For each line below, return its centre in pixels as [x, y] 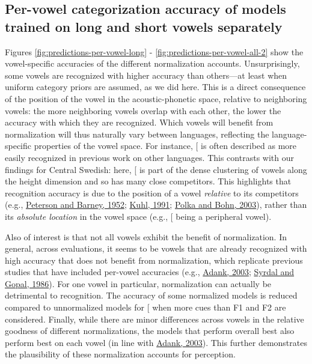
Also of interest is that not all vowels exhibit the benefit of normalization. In [146, 236]
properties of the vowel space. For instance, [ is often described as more [165, 146]
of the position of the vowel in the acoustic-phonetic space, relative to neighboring [156, 98]
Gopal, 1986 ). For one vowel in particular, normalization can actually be [138, 283]
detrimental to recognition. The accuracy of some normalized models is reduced [151, 295]
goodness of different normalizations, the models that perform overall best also [150, 331]
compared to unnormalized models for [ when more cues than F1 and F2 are [145, 307]
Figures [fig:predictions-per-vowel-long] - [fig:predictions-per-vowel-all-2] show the [154, 51]
